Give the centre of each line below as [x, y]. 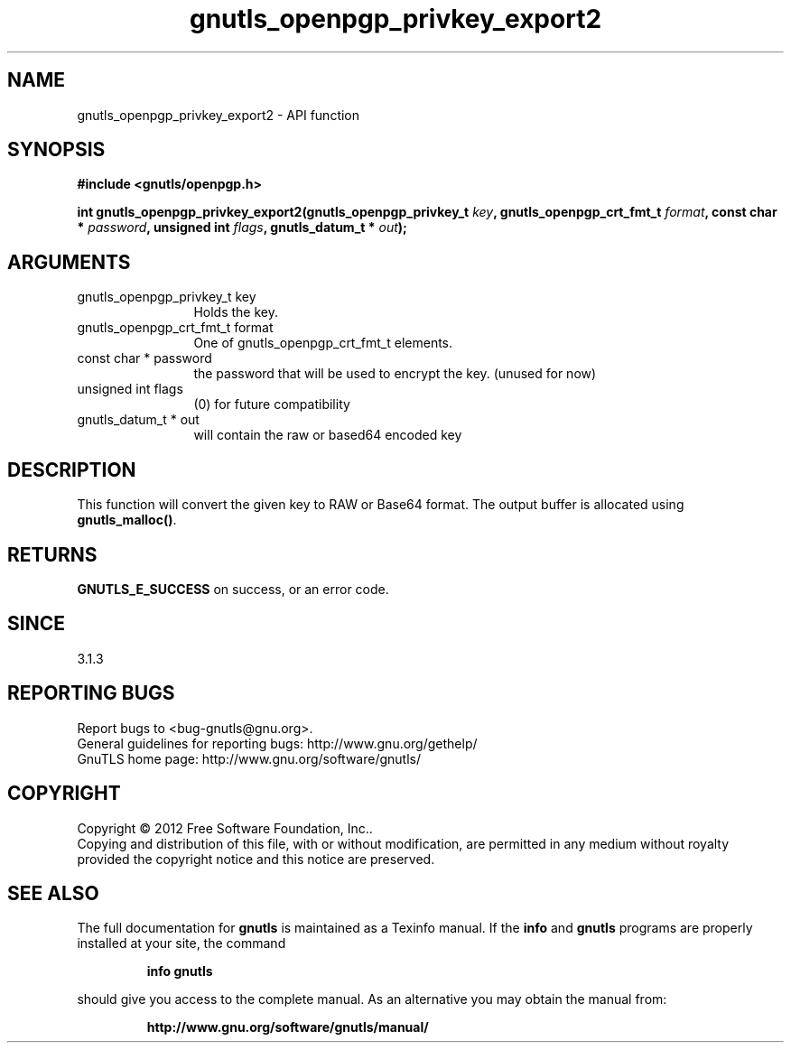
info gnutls [180, 971]
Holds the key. [236, 312]
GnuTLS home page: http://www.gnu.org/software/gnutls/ [249, 758]
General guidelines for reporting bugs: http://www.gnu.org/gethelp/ [277, 743]
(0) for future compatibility [272, 404]
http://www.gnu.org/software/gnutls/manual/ [288, 1027]
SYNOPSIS [56, 150]
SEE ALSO [53, 893]
